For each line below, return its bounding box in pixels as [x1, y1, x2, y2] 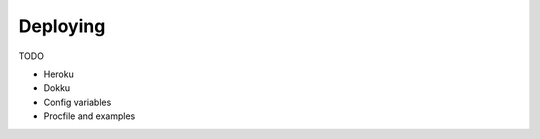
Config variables [43, 96, 112, 108]
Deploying [18, 15, 106, 37]
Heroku [43, 68, 74, 80]
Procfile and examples [43, 110, 136, 122]
